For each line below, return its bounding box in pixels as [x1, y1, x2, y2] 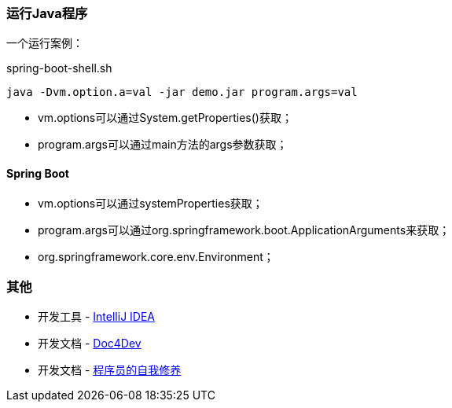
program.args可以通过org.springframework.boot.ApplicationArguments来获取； [38, 222, 450, 237]
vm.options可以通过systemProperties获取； [38, 196, 263, 210]
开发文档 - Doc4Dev [38, 336, 141, 351]
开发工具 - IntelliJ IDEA [38, 310, 156, 324]
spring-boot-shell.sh [6, 61, 112, 75]
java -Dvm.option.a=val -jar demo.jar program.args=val [6, 86, 358, 99]
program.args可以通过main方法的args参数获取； [38, 138, 288, 152]
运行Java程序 [6, 6, 88, 21]
